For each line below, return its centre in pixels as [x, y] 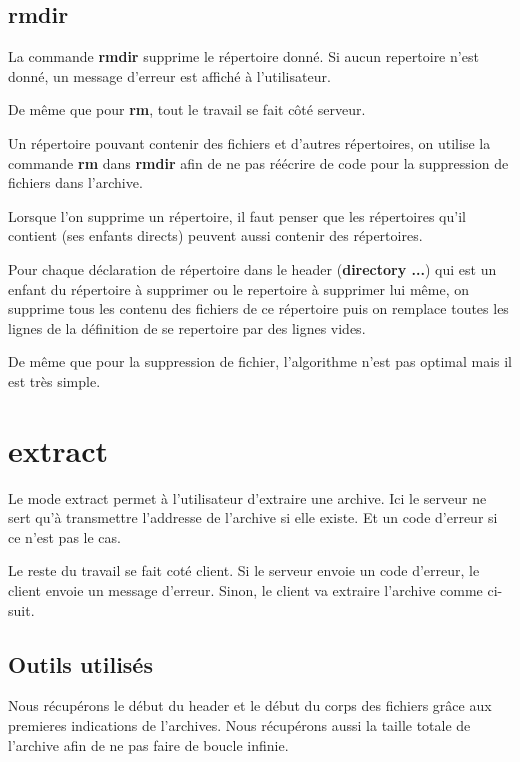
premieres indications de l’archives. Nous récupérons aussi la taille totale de [239, 725]
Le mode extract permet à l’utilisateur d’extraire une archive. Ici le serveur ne [247, 497]
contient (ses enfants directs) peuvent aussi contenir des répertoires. [215, 235]
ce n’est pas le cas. [64, 536]
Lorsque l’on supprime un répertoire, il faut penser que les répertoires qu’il [237, 215]
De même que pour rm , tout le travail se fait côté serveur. [187, 109]
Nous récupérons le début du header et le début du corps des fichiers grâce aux [250, 705]
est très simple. [54, 380]
